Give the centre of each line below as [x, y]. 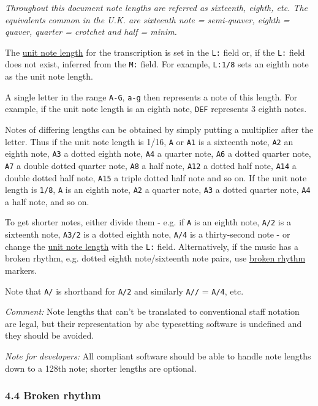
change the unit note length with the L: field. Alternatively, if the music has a [152, 246]
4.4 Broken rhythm [53, 395]
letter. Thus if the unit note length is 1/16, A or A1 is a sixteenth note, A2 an [149, 141]
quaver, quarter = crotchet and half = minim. [91, 32]
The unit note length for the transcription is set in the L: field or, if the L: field [155, 52]
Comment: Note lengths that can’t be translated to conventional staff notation [152, 311]
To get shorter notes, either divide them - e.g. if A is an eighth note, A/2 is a [148, 222]
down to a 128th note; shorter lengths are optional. [101, 368]
